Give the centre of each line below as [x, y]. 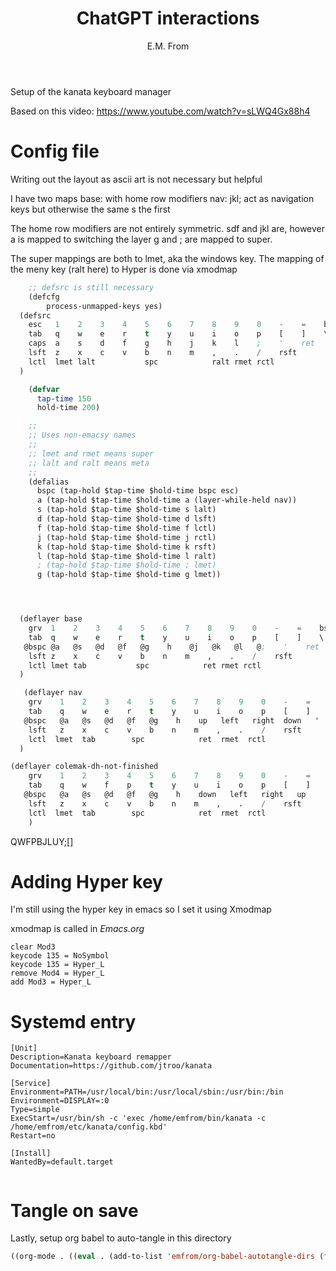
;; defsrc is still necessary [91, 287]
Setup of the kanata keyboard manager [91, 91]
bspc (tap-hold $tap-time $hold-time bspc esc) [138, 491]
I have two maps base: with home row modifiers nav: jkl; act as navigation [162, 198]
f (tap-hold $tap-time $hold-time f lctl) [126, 528]
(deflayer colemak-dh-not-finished [84, 767]
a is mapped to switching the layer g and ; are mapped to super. [141, 239]
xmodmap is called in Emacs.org [77, 929]
